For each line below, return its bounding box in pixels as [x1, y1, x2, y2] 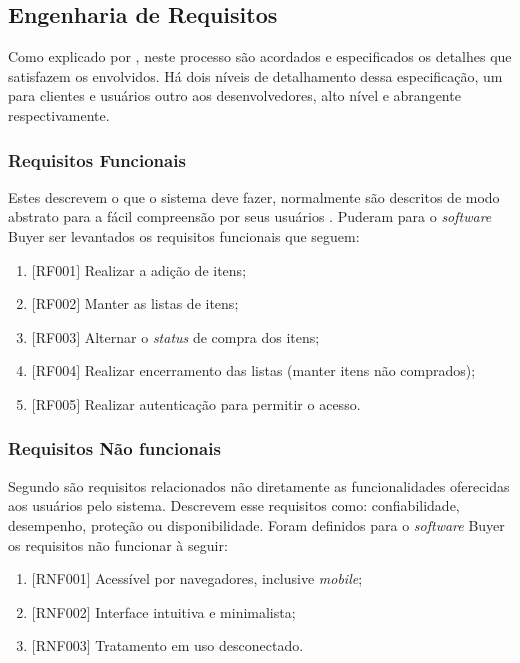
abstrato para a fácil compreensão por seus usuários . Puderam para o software [8, 206, 492, 227]
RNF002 [35, 601, 87, 622]
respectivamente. [8, 104, 110, 125]
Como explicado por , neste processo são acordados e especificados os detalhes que [8, 46, 512, 67]
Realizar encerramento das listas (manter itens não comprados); [84, 360, 476, 381]
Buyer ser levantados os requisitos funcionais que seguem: [8, 225, 360, 246]
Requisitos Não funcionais [8, 436, 221, 461]
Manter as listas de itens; [84, 293, 239, 314]
